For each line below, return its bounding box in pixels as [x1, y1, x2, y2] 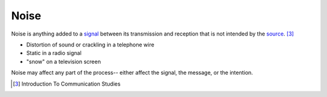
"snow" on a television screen [26, 58, 101, 65]
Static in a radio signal [26, 49, 82, 57]
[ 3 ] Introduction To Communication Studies [13, 80, 121, 87]
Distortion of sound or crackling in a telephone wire [26, 41, 154, 48]
